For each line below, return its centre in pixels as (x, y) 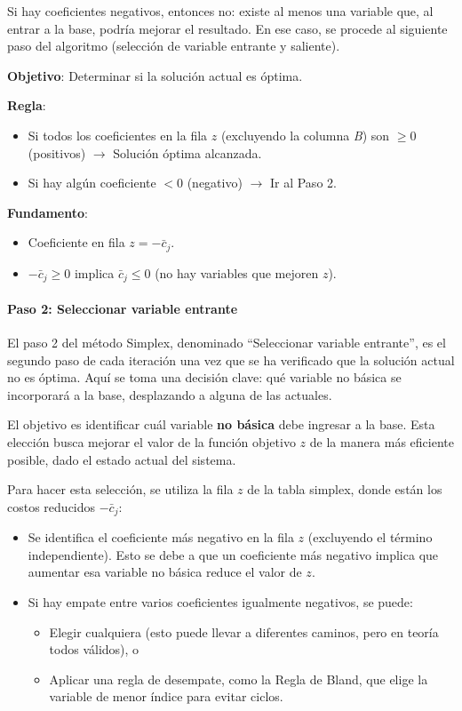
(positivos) (57, 152)
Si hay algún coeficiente (92, 183)
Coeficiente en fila (76, 242)
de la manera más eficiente (382, 442)
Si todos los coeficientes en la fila (118, 135)
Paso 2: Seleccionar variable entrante (123, 308)
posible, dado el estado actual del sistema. (122, 459)
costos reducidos (52, 506)
